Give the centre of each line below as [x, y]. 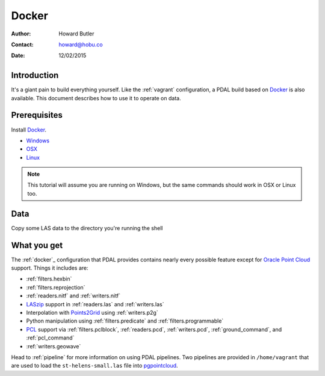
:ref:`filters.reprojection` [56, 287]
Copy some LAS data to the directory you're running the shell [87, 228]
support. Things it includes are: [50, 268]
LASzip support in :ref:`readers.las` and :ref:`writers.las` [95, 304]
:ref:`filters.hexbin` [49, 279]
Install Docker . [29, 130]
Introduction [35, 75]
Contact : [23, 44]
